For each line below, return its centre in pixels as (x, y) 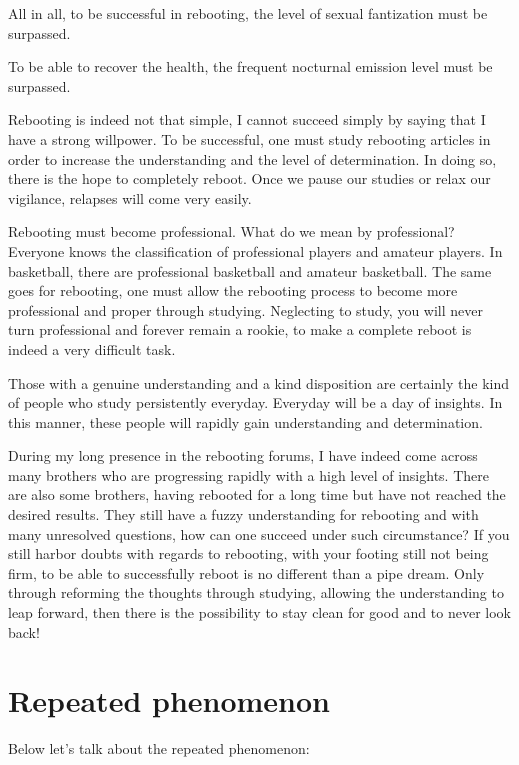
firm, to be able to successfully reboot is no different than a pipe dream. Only (246, 572)
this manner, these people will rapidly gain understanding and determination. (245, 421)
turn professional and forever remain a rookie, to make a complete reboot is (240, 329)
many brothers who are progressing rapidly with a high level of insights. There (248, 474)
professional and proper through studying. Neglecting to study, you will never (246, 309)
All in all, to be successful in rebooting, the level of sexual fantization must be (248, 13)
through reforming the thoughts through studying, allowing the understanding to (256, 592)
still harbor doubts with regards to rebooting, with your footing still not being (248, 553)
